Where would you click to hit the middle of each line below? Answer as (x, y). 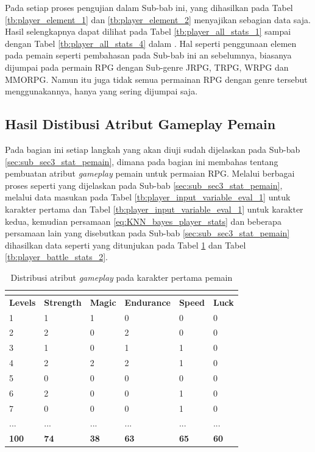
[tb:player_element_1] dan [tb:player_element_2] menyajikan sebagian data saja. (158, 19)
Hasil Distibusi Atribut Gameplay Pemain (140, 124)
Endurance (147, 302)
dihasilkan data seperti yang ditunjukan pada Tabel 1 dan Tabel (126, 245)
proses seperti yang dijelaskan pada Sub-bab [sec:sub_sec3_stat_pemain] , (144, 185)
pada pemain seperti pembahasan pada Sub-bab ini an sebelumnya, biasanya (148, 55)
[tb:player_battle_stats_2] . (57, 257)
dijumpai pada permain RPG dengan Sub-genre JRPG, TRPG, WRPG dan (147, 67)
